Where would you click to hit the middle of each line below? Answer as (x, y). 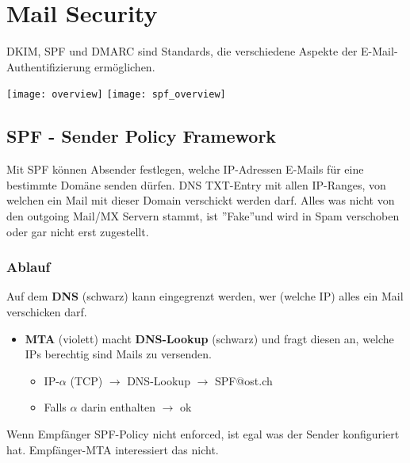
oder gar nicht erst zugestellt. (78, 231)
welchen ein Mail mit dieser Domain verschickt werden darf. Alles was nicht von (201, 200)
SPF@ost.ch (243, 380)
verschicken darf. (47, 311)
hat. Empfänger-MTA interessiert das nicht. (113, 449)
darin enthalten (118, 407)
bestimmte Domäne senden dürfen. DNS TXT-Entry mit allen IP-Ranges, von (196, 184)
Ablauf (29, 267)
